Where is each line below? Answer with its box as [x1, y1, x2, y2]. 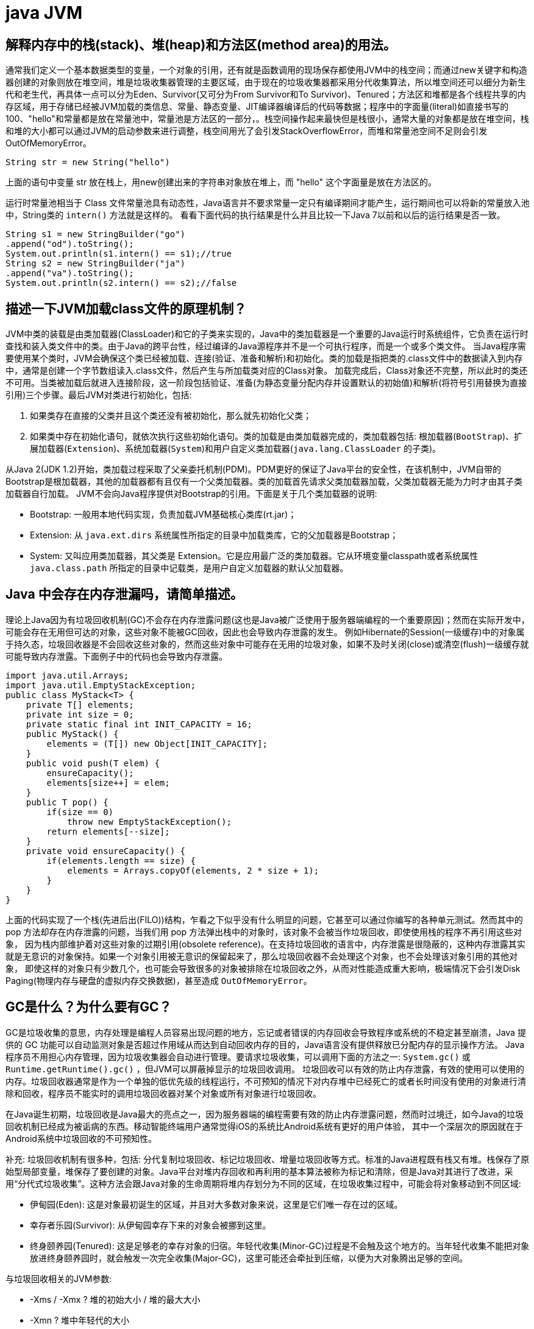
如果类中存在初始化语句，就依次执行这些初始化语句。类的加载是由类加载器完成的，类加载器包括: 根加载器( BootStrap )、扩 [30, 431, 523, 442]
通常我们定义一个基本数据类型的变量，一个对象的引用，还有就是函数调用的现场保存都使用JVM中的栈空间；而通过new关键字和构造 [5, 65, 527, 76]
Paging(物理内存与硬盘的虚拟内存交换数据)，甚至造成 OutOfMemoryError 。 [5, 975, 312, 986]
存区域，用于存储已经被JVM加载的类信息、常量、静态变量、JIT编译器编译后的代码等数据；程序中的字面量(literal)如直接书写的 [5, 101, 509, 112]
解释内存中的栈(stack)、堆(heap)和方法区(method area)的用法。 [5, 37, 396, 52]
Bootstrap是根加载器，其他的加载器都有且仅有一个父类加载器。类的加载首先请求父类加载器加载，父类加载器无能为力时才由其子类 [5, 476, 523, 487]
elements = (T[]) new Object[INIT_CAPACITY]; [46, 738, 268, 749]
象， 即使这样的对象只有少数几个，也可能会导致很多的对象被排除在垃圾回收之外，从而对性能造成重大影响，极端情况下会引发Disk [5, 963, 521, 974]
